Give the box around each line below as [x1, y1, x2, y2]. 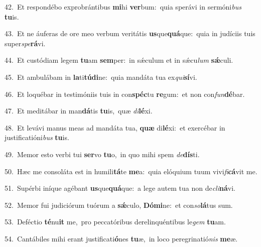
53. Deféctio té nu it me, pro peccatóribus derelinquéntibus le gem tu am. [5, 216, 226, 227]
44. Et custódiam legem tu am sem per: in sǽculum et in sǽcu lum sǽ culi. [5, 55, 233, 65]
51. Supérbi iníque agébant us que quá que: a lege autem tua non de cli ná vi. [5, 183, 235, 193]
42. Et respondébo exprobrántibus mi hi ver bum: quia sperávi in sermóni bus [5, 2, 241, 12]
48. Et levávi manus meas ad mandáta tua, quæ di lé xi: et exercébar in [5, 122, 225, 133]
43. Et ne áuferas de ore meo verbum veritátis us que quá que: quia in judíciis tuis [5, 28, 255, 39]
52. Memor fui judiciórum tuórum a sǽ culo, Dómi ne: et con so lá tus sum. [5, 199, 233, 210]
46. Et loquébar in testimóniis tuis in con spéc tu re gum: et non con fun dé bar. [5, 88, 245, 99]
